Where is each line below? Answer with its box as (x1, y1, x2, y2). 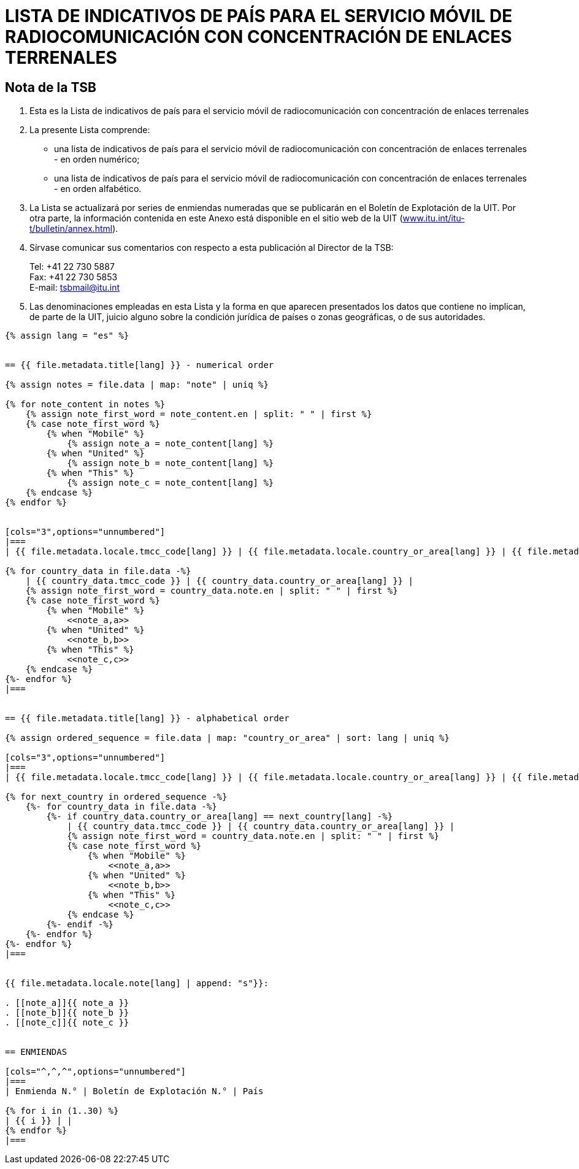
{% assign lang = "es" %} (5, 331, 129, 341)
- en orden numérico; (54, 154, 140, 165)
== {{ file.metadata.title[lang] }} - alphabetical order (5, 713, 289, 724)
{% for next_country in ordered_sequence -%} (5, 792, 228, 802)
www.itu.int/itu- (402, 213, 465, 224)
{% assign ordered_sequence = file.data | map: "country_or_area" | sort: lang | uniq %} (5, 733, 450, 743)
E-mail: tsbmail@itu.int (29, 282, 120, 293)
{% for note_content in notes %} (5, 399, 166, 410)
